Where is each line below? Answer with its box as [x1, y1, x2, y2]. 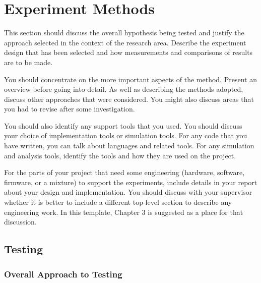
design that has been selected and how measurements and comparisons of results [4, 47, 253, 58]
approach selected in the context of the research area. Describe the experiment [4, 37, 246, 47]
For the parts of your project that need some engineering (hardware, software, [4, 167, 245, 178]
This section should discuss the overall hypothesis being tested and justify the [4, 27, 244, 38]
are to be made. [4, 56, 53, 67]
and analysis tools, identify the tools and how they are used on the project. [4, 150, 236, 160]
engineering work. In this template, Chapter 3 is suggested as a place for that [4, 206, 243, 217]
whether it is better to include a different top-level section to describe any [4, 197, 232, 207]
